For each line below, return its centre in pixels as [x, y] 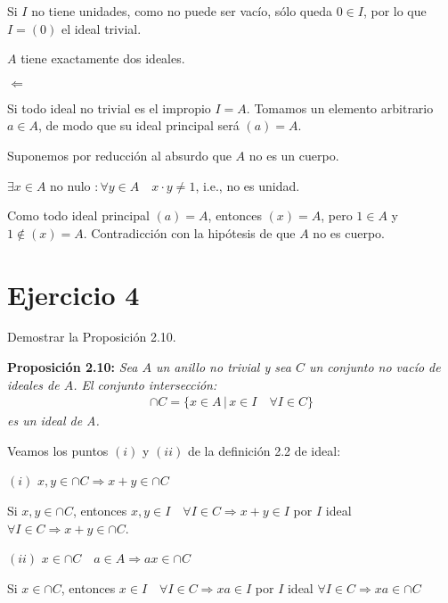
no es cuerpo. [349, 232]
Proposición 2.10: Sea [73, 367]
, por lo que [395, 11]
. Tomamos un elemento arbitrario [340, 107]
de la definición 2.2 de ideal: [264, 450]
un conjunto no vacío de [375, 367]
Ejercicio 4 [73, 294]
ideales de [33, 384]
